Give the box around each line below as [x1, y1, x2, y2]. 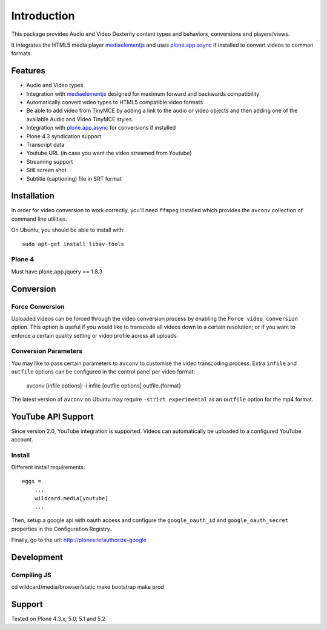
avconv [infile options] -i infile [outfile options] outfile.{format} [26, 382, 182, 389]
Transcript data [26, 141, 65, 148]
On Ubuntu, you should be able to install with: [11, 226, 125, 233]
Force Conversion [11, 302, 65, 310]
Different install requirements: [11, 464, 85, 471]
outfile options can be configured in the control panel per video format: [11, 368, 196, 375]
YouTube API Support [11, 411, 94, 421]
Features [11, 65, 45, 76]
